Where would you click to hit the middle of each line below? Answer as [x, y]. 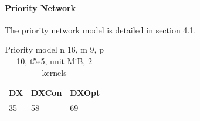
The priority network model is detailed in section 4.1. [101, 30]
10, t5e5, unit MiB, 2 [54, 61]
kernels [54, 72]
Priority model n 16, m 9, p [54, 49]
